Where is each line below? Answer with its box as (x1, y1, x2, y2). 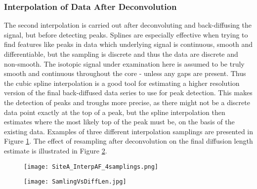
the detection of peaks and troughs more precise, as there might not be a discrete (4, 97, 250, 107)
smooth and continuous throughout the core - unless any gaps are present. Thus (4, 68, 246, 78)
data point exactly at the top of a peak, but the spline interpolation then (4, 107, 225, 117)
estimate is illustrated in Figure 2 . (4, 145, 107, 155)
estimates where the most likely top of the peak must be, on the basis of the (4, 116, 235, 127)
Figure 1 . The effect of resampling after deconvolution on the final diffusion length (4, 136, 253, 146)
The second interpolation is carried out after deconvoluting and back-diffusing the (4, 20, 252, 30)
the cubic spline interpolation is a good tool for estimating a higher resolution (4, 77, 240, 88)
